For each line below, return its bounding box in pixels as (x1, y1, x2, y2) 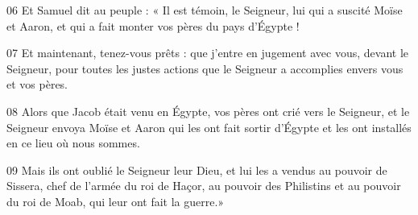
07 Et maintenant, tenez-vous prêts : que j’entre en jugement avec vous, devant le (6, 44, 408, 61)
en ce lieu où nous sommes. (6, 134, 140, 151)
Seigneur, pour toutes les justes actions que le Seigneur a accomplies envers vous (6, 60, 404, 76)
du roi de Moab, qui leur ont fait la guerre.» (6, 192, 225, 209)
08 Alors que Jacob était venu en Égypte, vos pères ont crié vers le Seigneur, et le (6, 102, 410, 119)
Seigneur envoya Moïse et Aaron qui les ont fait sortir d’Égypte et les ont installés (6, 118, 412, 135)
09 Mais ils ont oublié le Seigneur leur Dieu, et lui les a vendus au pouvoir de (6, 161, 387, 178)
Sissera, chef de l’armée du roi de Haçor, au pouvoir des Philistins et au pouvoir (6, 177, 401, 194)
